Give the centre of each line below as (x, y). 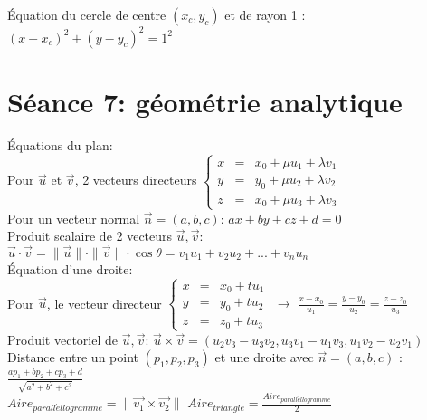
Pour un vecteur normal (74, 218)
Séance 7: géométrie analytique (205, 101)
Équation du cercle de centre (87, 14)
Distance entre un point (73, 357)
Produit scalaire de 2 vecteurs (90, 236)
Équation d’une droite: (70, 268)
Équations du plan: (60, 144)
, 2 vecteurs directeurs (136, 180)
